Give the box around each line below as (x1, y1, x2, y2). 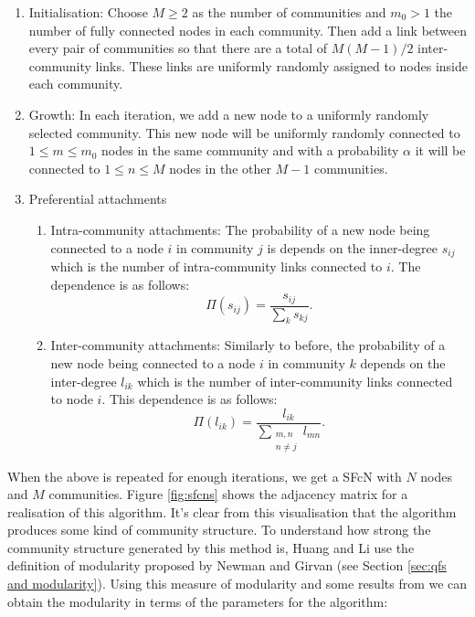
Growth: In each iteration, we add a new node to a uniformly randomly (28, 104, 429, 123)
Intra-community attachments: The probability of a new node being (50, 219, 430, 239)
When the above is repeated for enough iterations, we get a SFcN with (7, 466, 402, 485)
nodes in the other (169, 158, 271, 177)
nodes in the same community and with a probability (101, 141, 399, 160)
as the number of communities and (192, 3, 386, 21)
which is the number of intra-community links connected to (50, 256, 383, 275)
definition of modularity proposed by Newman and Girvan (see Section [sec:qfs (7, 556, 447, 575)
